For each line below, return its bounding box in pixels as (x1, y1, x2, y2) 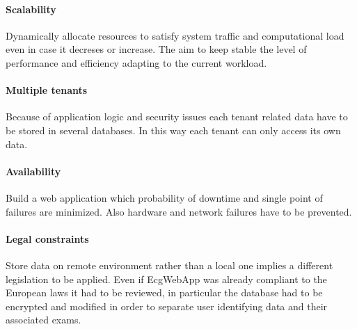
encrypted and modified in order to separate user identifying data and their (6, 298, 328, 313)
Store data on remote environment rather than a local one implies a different (6, 257, 333, 272)
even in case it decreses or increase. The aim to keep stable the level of (6, 42, 307, 56)
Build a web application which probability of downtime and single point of (6, 190, 323, 204)
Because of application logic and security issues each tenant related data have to (6, 109, 348, 124)
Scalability (6, 1, 56, 16)
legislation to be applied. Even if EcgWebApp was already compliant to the (6, 271, 327, 286)
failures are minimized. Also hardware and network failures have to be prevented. (6, 204, 352, 218)
